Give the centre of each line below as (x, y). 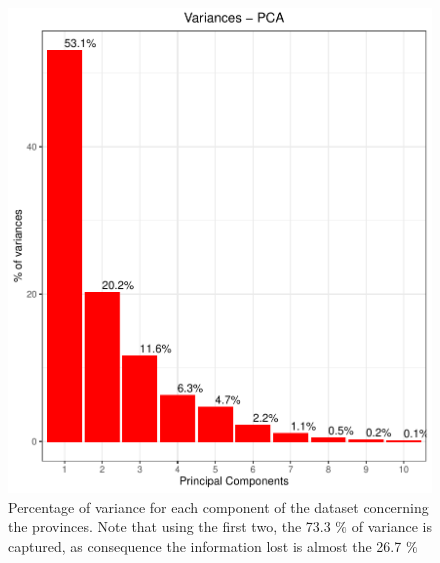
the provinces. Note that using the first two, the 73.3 (169, 526)
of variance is (391, 526)
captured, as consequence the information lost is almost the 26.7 (205, 545)
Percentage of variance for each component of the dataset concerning (218, 506)
